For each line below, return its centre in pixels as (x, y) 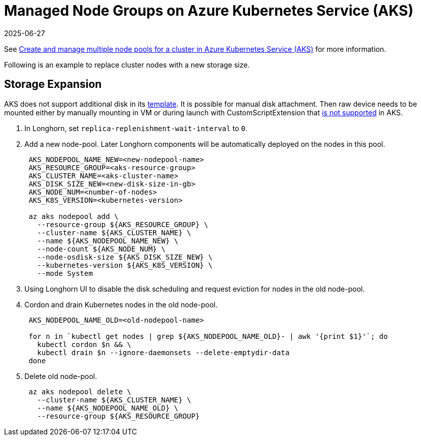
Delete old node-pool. (61, 376)
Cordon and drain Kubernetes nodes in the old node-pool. (121, 304)
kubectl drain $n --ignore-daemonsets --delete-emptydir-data (163, 352)
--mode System (65, 273)
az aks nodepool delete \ (80, 391)
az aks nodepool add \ (74, 216)
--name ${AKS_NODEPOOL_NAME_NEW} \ (108, 241)
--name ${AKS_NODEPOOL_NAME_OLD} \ (108, 408)
